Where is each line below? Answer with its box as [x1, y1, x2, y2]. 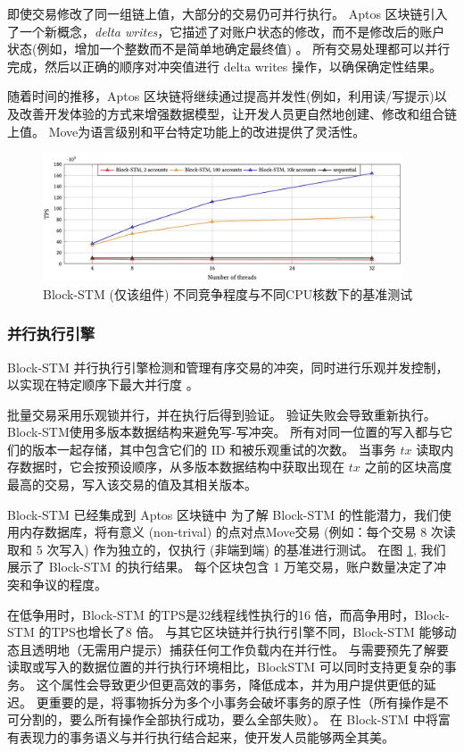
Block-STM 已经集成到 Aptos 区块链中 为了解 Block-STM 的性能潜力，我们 [7, 505, 439, 523]
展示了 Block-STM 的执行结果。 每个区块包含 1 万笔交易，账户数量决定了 [7, 557, 435, 576]
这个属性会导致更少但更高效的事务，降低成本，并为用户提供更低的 [36, 675, 424, 694]
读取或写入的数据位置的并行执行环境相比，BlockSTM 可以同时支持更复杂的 [7, 657, 444, 676]
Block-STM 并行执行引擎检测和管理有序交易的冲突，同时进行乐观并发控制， [7, 357, 449, 376]
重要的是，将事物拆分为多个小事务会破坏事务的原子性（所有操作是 [48, 692, 436, 711]
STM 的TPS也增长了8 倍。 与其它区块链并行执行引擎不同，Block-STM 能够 [7, 622, 444, 641]
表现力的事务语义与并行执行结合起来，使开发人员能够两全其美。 [19, 727, 394, 746]
